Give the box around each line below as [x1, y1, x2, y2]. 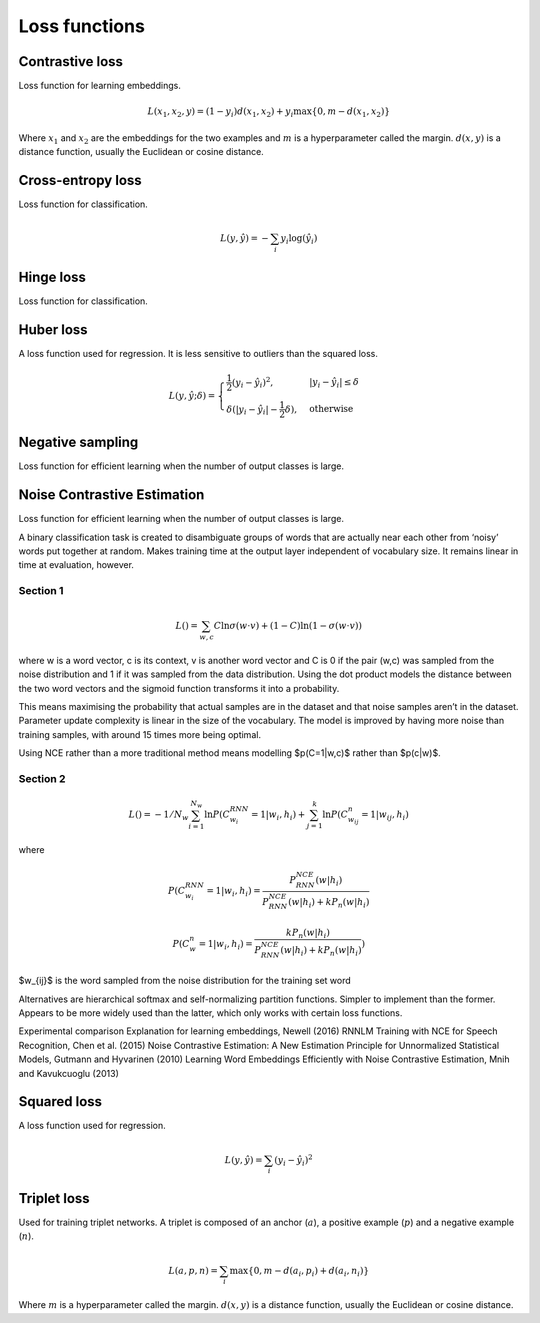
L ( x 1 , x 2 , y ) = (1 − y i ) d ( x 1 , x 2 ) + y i [147, 106, 294, 120]
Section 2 [18, 771, 66, 785]
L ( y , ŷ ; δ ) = [168, 390, 216, 401]
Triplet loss [18, 1190, 90, 1207]
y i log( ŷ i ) [280, 233, 318, 247]
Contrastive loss [18, 53, 124, 70]
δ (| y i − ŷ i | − [226, 403, 279, 417]
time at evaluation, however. [18, 559, 135, 571]
